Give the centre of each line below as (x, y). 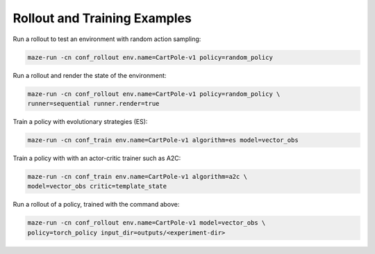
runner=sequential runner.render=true (93, 103)
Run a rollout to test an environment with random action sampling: (107, 39)
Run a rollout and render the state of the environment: (90, 75)
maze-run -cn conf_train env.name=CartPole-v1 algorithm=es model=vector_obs (163, 140)
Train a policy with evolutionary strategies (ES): (80, 121)
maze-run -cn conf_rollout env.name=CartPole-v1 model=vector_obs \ (147, 223)
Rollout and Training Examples (102, 18)
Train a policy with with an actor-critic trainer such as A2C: (97, 158)
